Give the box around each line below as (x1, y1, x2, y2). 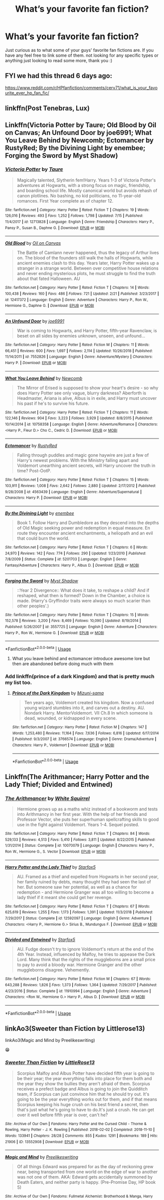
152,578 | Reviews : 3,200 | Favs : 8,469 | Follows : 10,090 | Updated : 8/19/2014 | (5, 618, 142, 623)
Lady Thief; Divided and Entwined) (5, 780, 113, 788)
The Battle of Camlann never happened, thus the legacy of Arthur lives (17, 250, 159, 255)
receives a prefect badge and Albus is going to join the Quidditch (17, 1085, 148, 1092)
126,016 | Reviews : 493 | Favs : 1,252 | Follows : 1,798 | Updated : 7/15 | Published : (5, 213, 143, 218)
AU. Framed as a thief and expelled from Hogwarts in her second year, (17, 874, 159, 879)
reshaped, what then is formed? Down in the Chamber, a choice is (17, 592, 150, 598)
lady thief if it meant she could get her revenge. (17, 894, 113, 900)
